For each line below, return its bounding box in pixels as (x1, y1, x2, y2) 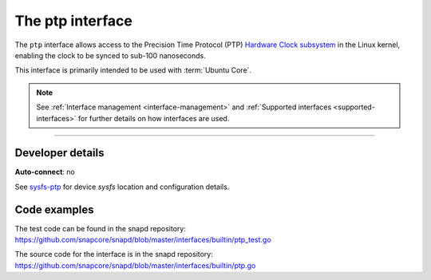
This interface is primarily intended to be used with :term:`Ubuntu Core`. (14, 65, 251, 75)
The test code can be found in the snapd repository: (14, 223, 187, 233)
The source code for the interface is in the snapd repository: (14, 250, 213, 259)
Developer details (14, 146, 105, 160)
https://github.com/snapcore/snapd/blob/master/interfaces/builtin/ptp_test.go (14, 235, 271, 245)
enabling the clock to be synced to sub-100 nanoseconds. (14, 50, 207, 60)
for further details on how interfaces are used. (77, 113, 230, 123)
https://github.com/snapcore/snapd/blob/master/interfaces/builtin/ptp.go (14, 260, 256, 270)
